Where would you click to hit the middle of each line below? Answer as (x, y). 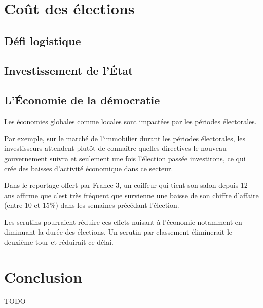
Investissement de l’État (69, 70)
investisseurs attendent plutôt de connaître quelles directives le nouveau (115, 148)
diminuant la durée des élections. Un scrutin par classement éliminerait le (118, 232)
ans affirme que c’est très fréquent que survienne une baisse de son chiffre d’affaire (131, 195)
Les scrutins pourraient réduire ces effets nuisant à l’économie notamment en (123, 222)
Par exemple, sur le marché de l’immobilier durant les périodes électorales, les (125, 138)
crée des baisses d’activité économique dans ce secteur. (89, 168)
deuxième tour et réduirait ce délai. (59, 242)
